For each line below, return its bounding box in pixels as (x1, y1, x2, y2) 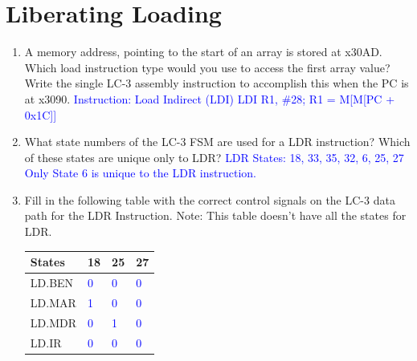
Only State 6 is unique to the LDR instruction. (24, 164, 256, 181)
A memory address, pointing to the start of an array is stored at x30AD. (24, 43, 382, 60)
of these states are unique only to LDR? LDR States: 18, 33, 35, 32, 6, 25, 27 (24, 148, 404, 165)
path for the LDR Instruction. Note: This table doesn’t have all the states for (24, 207, 407, 224)
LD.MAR (30, 294, 76, 310)
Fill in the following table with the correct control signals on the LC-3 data (24, 191, 395, 208)
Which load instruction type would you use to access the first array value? (24, 59, 390, 75)
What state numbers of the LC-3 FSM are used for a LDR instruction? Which (24, 133, 411, 150)
